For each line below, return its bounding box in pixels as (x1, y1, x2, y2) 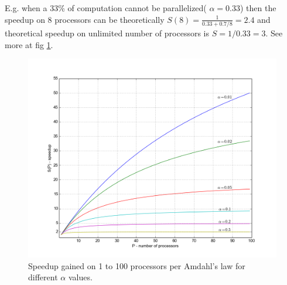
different (28, 271, 58, 283)
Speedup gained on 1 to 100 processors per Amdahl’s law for (28, 259, 245, 272)
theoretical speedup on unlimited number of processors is (5, 26, 209, 39)
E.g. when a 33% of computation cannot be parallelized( (5, 2, 207, 13)
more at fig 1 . (5, 38, 53, 50)
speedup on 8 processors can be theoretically (5, 13, 165, 25)
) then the (240, 2, 276, 13)
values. (68, 271, 93, 283)
